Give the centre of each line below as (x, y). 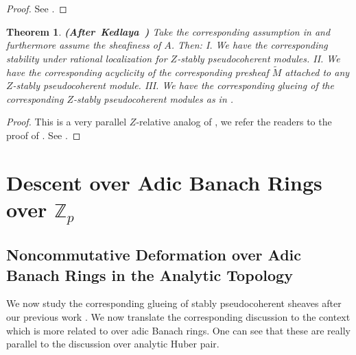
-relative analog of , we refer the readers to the (234, 122)
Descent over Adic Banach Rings (164, 182)
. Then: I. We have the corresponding (249, 45)
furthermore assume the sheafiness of (84, 45)
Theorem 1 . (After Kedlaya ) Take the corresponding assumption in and (168, 31)
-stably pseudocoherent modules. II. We (259, 58)
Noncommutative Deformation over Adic (154, 255)
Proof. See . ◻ (37, 8)
